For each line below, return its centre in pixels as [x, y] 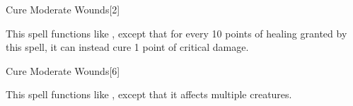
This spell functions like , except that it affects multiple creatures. [149, 94]
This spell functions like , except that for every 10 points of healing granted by [176, 33]
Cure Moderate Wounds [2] [63, 9]
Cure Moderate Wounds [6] [63, 70]
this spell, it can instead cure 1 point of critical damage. [127, 47]
